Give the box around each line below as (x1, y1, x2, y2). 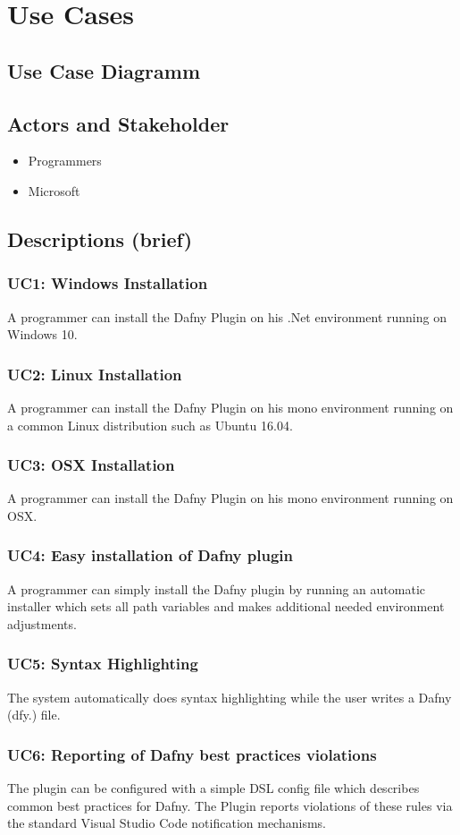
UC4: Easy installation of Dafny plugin (7, 544, 293, 567)
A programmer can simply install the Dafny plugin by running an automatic (7, 579, 426, 598)
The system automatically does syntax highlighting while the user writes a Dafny (7, 687, 452, 706)
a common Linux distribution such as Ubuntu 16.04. (7, 415, 293, 434)
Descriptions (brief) (7, 225, 193, 252)
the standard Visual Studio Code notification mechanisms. (7, 814, 326, 832)
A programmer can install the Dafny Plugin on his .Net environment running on (7, 307, 447, 326)
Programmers (28, 151, 102, 170)
